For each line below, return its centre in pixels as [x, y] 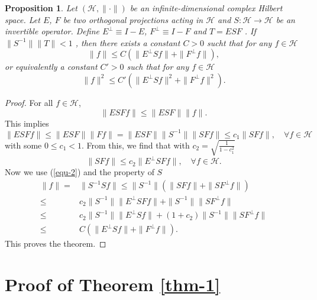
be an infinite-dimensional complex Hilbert [206, 8]
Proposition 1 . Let [41, 8]
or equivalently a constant [51, 67]
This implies [27, 123]
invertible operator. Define [52, 31]
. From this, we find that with [136, 145]
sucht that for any [240, 42]
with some [23, 145]
